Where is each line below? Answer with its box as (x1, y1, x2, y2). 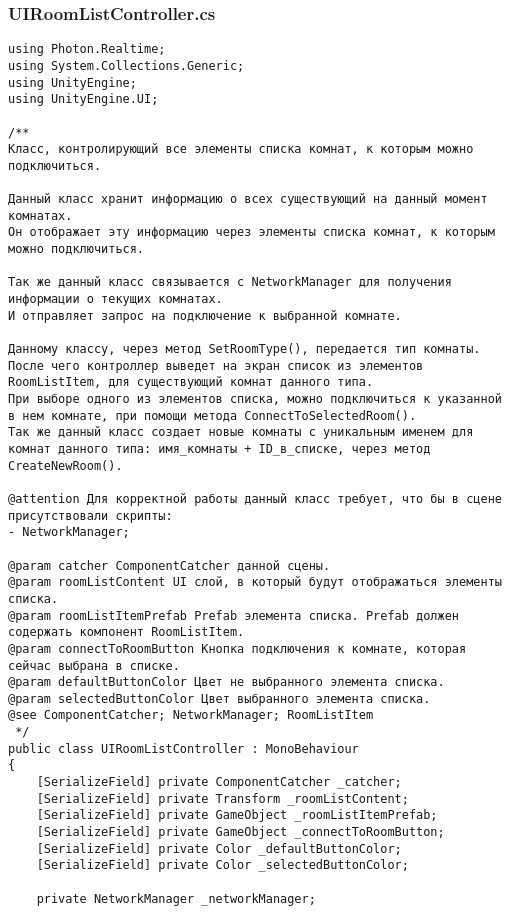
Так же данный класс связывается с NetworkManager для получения (8, 275, 452, 290)
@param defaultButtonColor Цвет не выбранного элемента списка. (8, 675, 445, 690)
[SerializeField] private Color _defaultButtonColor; (36, 841, 402, 856)
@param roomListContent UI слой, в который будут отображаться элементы (8, 575, 502, 590)
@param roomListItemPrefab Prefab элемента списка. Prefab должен (8, 608, 460, 623)
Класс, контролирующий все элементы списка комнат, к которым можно (8, 142, 474, 157)
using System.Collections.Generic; (8, 58, 245, 73)
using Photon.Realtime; (8, 42, 166, 57)
